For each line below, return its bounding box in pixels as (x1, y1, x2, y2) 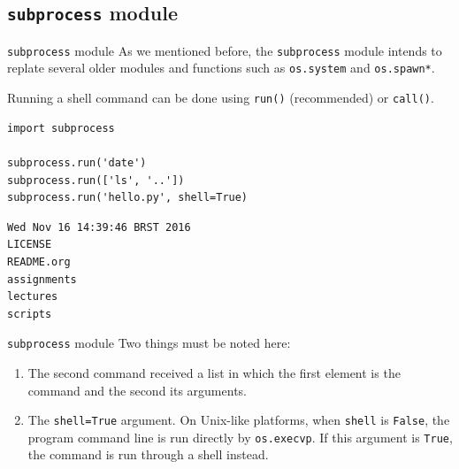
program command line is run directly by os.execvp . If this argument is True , (27, 427, 453, 446)
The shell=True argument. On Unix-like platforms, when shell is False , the (27, 411, 450, 429)
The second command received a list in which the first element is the (27, 363, 401, 381)
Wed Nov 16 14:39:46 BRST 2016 (7, 220, 191, 234)
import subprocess (7, 121, 115, 135)
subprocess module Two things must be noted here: (7, 334, 291, 352)
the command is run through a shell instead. (27, 445, 269, 464)
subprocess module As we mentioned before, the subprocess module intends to (7, 41, 442, 59)
